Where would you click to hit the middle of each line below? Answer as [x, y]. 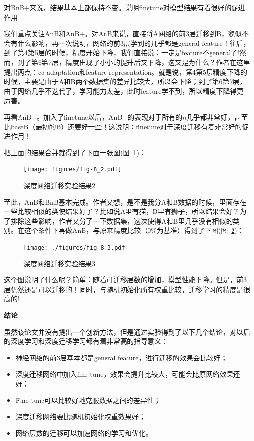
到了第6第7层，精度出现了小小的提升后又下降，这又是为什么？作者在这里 [134, 62]
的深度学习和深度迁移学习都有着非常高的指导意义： [86, 341]
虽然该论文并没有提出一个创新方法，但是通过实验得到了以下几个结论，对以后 [127, 331]
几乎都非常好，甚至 [217, 116]
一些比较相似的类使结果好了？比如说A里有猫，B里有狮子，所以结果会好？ [122, 211]
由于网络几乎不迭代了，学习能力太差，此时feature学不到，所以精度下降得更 [124, 91]
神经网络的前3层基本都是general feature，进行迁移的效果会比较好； [121, 357]
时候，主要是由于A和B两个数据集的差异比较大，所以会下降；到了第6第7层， [125, 81]
